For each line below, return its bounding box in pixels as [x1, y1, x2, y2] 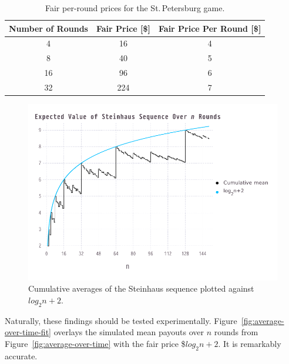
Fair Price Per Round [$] [159, 22, 261, 34]
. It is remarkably [218, 337, 281, 349]
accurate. [5, 349, 38, 362]
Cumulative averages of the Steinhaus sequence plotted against [28, 282, 254, 295]
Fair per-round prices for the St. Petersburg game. [45, 2, 225, 14]
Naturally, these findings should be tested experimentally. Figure [5, 314, 237, 326]
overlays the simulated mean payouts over [53, 326, 204, 338]
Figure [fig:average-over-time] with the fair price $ [5, 337, 186, 349]
